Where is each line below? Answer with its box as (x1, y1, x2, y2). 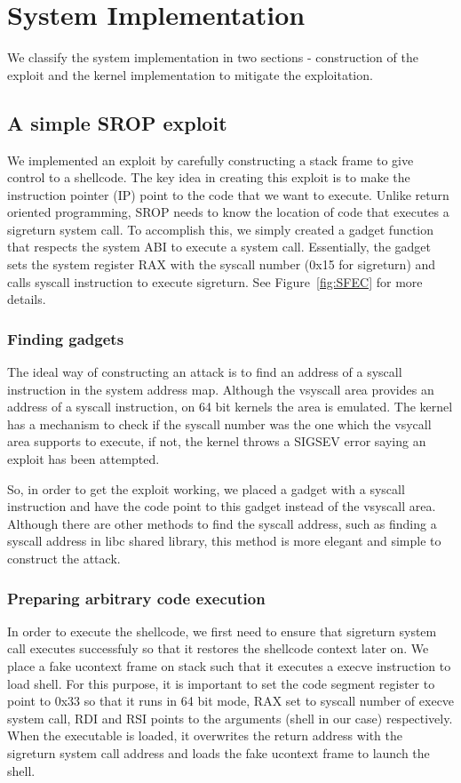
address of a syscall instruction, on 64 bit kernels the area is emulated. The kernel (7, 397, 453, 416)
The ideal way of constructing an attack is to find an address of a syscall (7, 363, 402, 381)
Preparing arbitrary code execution (7, 587, 266, 609)
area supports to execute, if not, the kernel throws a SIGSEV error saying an (7, 432, 426, 451)
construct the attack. (7, 549, 121, 568)
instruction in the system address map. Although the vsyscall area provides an (7, 380, 434, 398)
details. (7, 290, 46, 308)
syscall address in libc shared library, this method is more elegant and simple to (7, 531, 441, 550)
